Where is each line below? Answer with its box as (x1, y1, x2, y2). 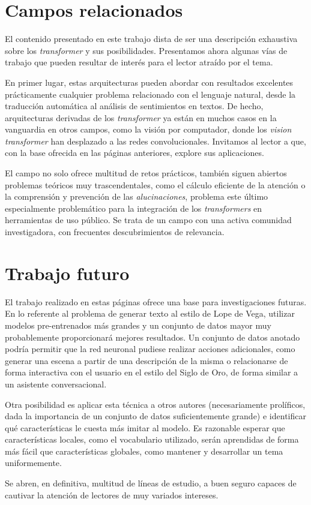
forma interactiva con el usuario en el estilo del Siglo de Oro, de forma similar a (5, 366, 298, 378)
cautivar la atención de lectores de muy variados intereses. (5, 488, 219, 501)
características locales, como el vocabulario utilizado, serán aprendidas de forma (5, 433, 299, 446)
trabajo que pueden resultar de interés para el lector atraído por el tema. (5, 56, 273, 68)
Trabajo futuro (5, 260, 130, 285)
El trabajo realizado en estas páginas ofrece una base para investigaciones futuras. (5, 295, 307, 308)
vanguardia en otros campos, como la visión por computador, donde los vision (5, 123, 292, 136)
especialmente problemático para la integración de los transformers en (5, 202, 262, 214)
